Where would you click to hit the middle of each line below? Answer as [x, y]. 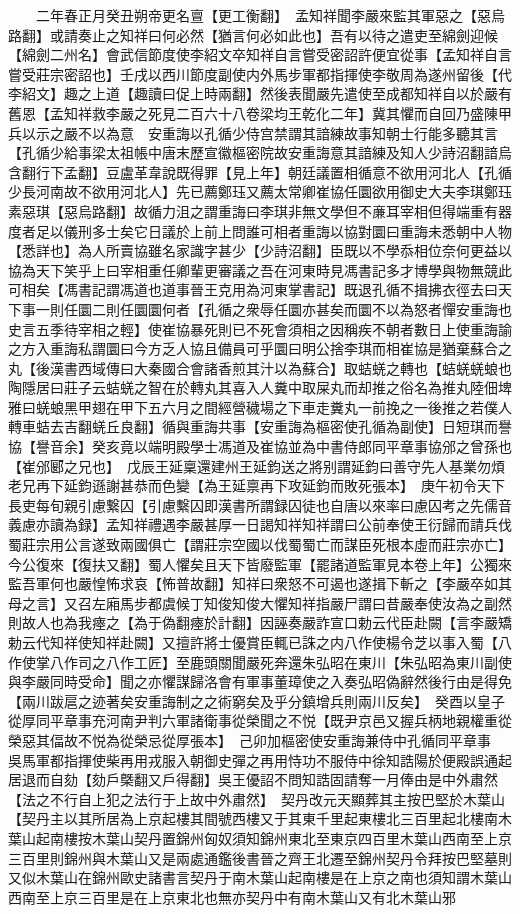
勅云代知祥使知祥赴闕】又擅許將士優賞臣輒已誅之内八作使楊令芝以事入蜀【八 [260, 642]
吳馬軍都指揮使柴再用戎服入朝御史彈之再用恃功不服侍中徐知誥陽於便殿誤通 [253, 759]
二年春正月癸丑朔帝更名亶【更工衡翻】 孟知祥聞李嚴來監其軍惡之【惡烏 [270, 15]
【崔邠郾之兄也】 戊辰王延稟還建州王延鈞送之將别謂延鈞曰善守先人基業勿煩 [256, 465]
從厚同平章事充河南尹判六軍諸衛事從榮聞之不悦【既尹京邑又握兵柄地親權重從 [260, 720]
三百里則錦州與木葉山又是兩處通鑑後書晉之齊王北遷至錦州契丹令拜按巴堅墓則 [260, 857]
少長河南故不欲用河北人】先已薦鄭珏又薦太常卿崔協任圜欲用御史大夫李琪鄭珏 [260, 191]
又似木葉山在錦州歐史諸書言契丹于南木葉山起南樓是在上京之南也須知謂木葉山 [260, 877]
